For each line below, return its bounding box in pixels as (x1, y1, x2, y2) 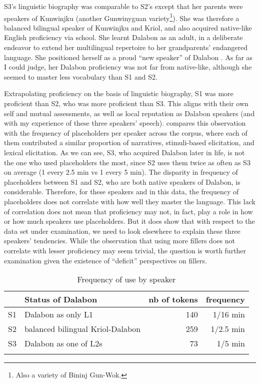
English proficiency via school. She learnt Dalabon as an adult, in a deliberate (4, 32, 243, 43)
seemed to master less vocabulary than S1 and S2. (4, 71, 157, 82)
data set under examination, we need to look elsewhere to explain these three (4, 225, 240, 236)
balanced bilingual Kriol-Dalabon (24, 323, 141, 335)
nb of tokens (148, 293, 198, 305)
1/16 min (212, 308, 245, 320)
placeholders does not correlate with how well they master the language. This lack (4, 196, 255, 206)
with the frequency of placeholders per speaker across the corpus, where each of (4, 127, 247, 138)
